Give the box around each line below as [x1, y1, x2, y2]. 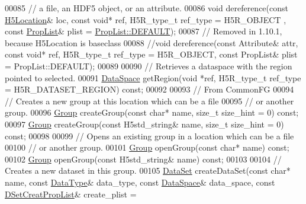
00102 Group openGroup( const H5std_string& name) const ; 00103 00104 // [5, 152, 282, 165]
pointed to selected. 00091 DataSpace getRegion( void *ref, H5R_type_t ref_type [5, 71, 301, 84]
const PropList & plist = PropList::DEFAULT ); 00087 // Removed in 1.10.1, [5, 25, 282, 37]
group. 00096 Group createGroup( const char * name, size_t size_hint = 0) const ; [5, 106, 299, 119]
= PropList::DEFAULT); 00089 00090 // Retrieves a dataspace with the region [5, 59, 292, 72]
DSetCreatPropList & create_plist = [5, 187, 137, 200]
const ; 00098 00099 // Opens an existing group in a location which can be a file [5, 129, 294, 142]
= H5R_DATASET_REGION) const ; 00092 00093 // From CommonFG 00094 [5, 83, 294, 95]
